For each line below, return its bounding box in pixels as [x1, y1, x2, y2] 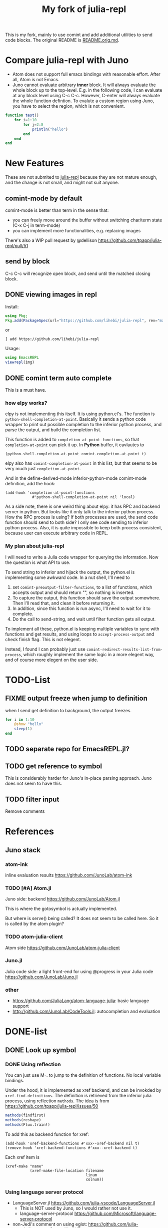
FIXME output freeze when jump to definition [5, 694, 147, 703]
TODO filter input [5, 795, 59, 803]
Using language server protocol [5, 1188, 84, 1195]
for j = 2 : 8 [23, 122, 43, 127]
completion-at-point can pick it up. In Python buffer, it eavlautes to [5, 442, 144, 448]
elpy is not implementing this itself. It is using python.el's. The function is [5, 411, 155, 417]
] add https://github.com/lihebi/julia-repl [5, 337, 99, 342]
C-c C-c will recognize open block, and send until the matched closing [5, 270, 151, 276]
